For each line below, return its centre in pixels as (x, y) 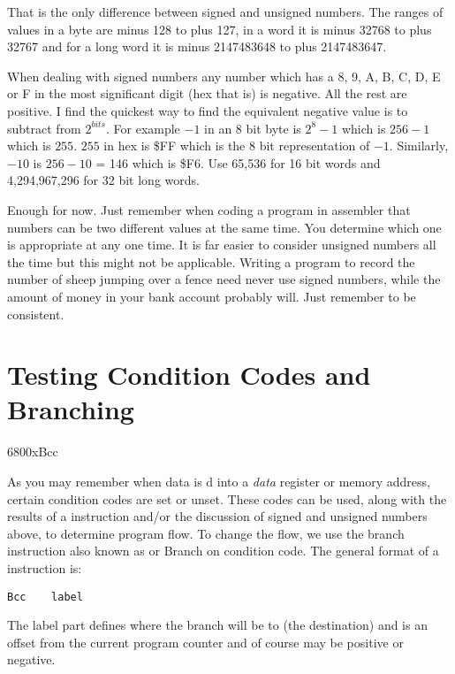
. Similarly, (419, 146)
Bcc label (45, 597)
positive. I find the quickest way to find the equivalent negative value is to (208, 110)
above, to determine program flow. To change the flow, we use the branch (206, 533)
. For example (143, 128)
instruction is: (45, 567)
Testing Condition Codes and (189, 375)
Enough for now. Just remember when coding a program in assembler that (209, 209)
